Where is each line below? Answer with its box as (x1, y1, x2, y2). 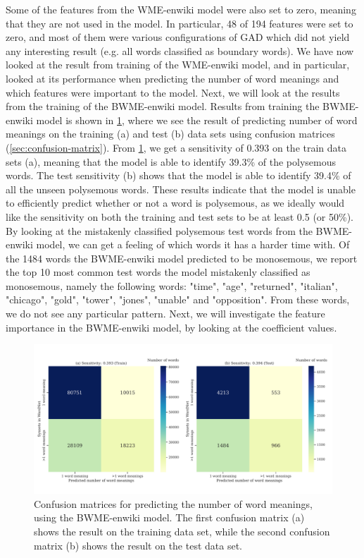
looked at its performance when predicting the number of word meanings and (6, 71, 339, 85)
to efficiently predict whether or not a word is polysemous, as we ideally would (6, 195, 345, 210)
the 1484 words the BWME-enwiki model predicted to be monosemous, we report (6, 250, 358, 265)
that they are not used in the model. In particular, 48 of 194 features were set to (6, 16, 353, 30)
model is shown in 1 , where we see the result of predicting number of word (36, 112, 358, 127)
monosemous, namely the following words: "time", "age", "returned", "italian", (6, 278, 338, 293)
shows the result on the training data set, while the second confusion (34, 524, 330, 539)
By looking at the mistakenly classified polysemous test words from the (6, 223, 313, 238)
